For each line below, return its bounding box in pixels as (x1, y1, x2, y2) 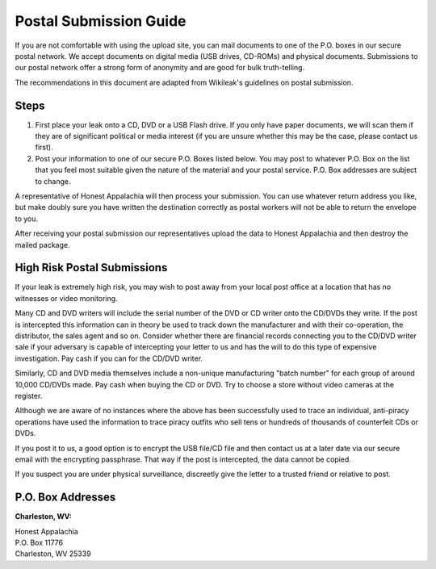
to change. (35, 176, 71, 186)
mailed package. (15, 240, 70, 249)
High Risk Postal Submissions (15, 261, 168, 274)
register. (15, 391, 43, 400)
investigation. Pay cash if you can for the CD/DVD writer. (15, 354, 203, 363)
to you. (15, 214, 39, 224)
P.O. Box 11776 (15, 538, 64, 547)
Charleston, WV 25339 (15, 549, 92, 559)
